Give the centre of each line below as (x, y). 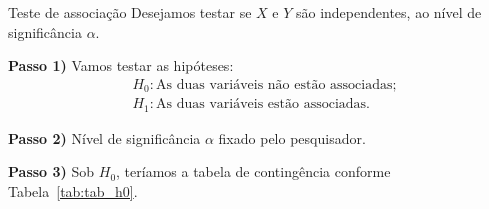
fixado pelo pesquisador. (292, 137)
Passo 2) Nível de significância (104, 137)
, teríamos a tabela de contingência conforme (253, 171)
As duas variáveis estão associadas (261, 104)
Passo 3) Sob (51, 171)
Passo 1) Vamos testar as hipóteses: (121, 65)
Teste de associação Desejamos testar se (130, 12)
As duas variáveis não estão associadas (274, 84)
